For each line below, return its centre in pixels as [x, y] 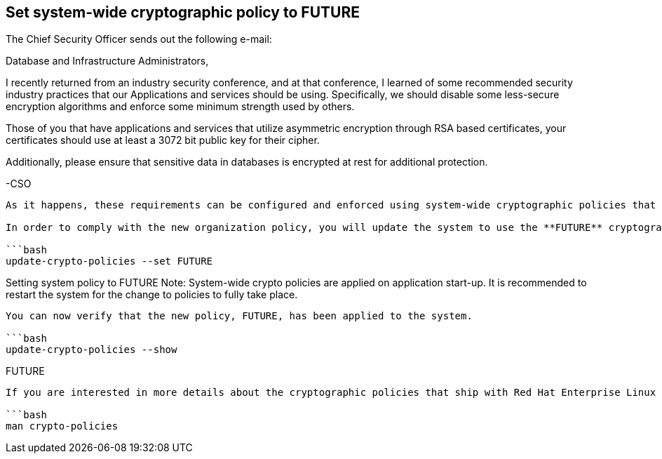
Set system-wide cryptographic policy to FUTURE [183, 12]
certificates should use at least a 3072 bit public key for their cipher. [163, 140]
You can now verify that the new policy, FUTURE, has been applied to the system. [239, 316]
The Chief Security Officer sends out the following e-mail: [139, 39]
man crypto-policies [62, 426]
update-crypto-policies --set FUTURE [109, 261]
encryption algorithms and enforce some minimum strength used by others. [180, 107]
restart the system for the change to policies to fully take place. [152, 295]
